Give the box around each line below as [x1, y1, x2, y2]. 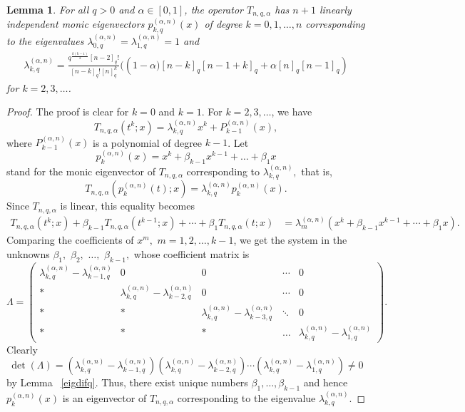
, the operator [184, 2, 243, 16]
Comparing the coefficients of [6, 232, 134, 247]
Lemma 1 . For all [6, 2, 89, 16]
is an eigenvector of [62, 391, 147, 406]
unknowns [6, 246, 50, 261]
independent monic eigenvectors [6, 16, 145, 31]
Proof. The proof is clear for [6, 104, 129, 119]
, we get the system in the [233, 232, 347, 247]
